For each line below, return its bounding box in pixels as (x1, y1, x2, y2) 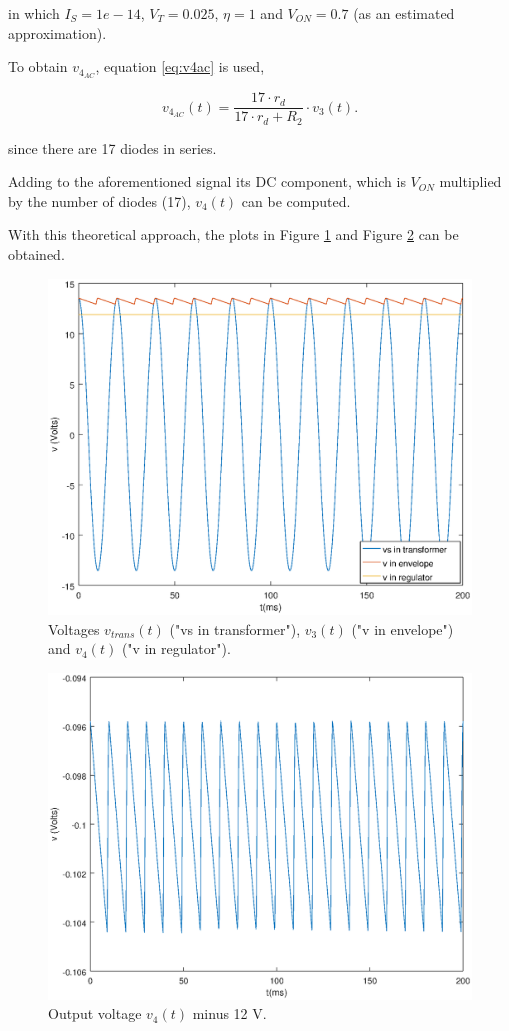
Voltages (48, 618, 100, 639)
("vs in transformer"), (169, 618, 301, 639)
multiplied (439, 171, 502, 192)
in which (8, 3, 60, 23)
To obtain (8, 56, 68, 77)
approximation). (8, 22, 107, 43)
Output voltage (48, 1003, 142, 1024)
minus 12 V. (192, 1003, 267, 1024)
